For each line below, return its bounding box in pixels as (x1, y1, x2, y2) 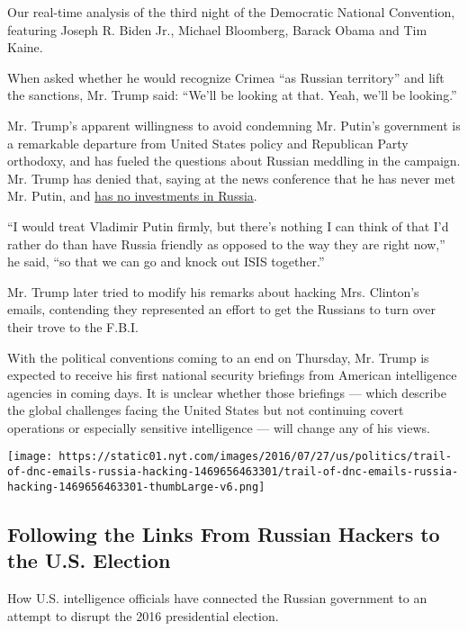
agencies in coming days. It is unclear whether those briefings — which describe (7, 383, 446, 401)
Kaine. (7, 38, 43, 57)
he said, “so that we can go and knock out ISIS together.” (7, 252, 325, 271)
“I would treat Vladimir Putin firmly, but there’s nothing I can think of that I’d (7, 216, 449, 235)
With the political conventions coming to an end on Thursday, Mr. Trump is (7, 347, 429, 366)
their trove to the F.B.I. (7, 317, 139, 336)
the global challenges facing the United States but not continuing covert (7, 401, 404, 419)
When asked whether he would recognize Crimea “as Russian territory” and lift (7, 68, 445, 86)
